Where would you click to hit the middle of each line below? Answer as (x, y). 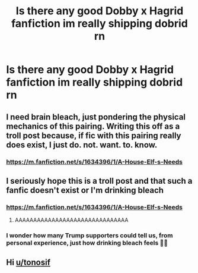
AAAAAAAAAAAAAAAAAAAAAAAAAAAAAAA (71, 220)
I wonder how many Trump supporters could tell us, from (90, 236)
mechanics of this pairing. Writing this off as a (93, 126)
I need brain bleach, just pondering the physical (96, 117)
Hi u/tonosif (28, 262)
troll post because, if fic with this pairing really (94, 135)
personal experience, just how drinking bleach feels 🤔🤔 (87, 243)
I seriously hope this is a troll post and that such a (99, 181)
